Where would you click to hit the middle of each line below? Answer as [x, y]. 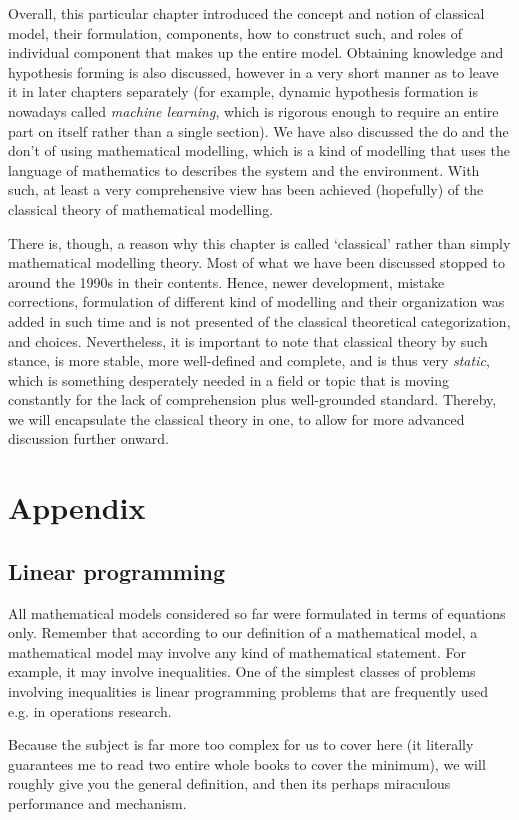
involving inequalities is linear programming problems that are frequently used [248, 691]
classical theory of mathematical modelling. [141, 208]
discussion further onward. [88, 438]
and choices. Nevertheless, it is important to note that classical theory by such [248, 340]
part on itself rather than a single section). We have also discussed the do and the [258, 130]
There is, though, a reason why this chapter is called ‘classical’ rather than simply [259, 242]
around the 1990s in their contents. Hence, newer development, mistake [226, 281]
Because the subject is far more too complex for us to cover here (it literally [241, 744]
